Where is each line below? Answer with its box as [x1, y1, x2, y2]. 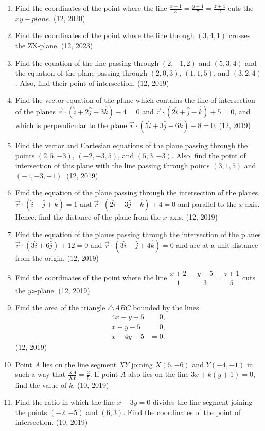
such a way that [15, 369, 66, 380]
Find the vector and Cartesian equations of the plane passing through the [15, 139, 248, 150]
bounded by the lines [133, 302, 199, 313]
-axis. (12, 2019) [167, 211, 218, 222]
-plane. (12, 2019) [34, 284, 90, 295]
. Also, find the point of [171, 150, 246, 160]
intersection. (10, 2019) [15, 417, 88, 427]
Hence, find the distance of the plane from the [15, 211, 161, 222]
